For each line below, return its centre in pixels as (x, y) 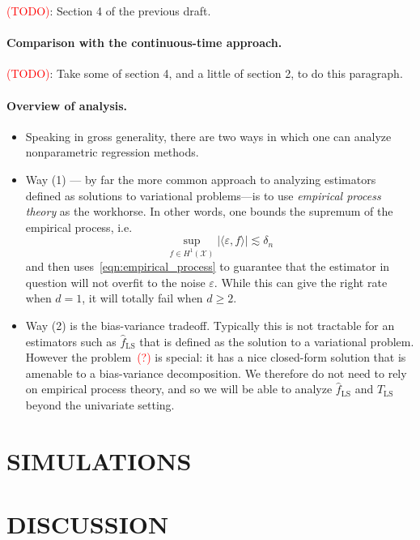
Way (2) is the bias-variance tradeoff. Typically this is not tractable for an (210, 325)
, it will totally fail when (142, 298)
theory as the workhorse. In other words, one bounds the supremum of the (209, 211)
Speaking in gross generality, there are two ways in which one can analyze (208, 136)
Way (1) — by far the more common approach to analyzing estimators (201, 179)
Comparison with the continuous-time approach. (144, 43)
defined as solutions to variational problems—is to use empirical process (203, 195)
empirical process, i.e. (79, 227)
